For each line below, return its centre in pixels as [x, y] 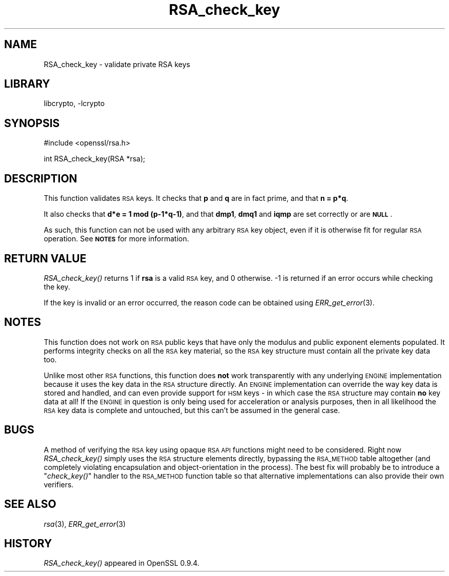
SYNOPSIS [32, 123]
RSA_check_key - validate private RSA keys [117, 64]
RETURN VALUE [45, 258]
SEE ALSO [30, 504]
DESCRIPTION [41, 178]
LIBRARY [27, 84]
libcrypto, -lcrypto [74, 104]
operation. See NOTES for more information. [116, 239]
